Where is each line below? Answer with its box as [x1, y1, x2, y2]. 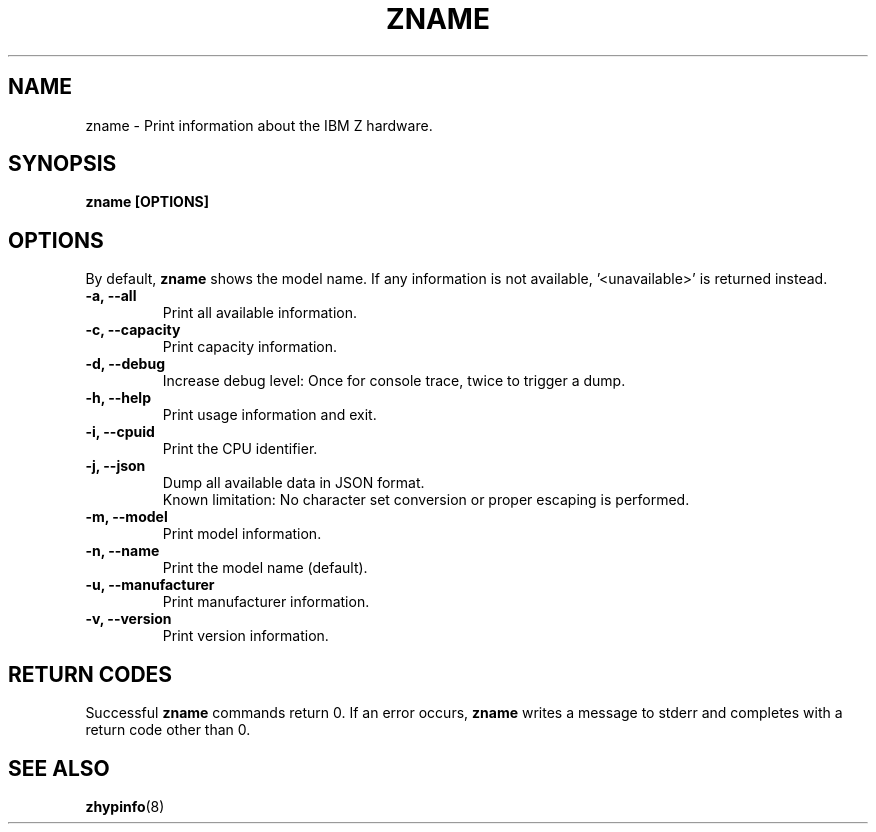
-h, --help [85, 389, 151, 407]
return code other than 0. [85, 721, 251, 739]
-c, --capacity [85, 321, 181, 339]
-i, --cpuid [85, 423, 155, 441]
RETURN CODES [8, 661, 173, 687]
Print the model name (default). [162, 559, 368, 577]
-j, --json [85, 457, 146, 475]
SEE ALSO [8, 755, 110, 781]
